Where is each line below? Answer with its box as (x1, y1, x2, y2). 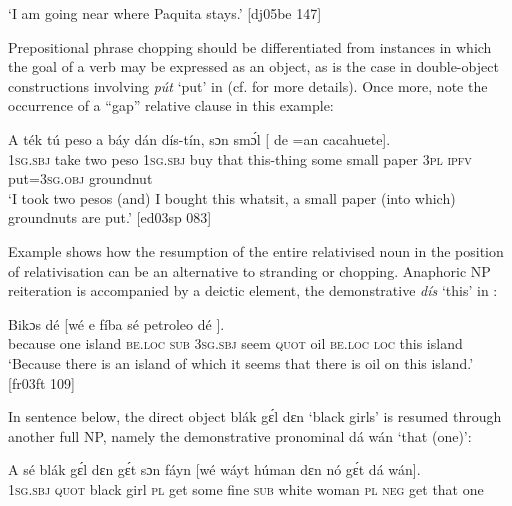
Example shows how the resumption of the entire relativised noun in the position (8, 240, 504, 261)
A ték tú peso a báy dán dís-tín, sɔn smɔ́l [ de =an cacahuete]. (8, 128, 391, 149)
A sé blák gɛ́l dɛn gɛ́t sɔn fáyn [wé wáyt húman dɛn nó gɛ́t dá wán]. (8, 459, 421, 480)
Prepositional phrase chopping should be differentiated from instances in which (8, 36, 492, 57)
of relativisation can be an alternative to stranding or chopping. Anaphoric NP (8, 260, 491, 281)
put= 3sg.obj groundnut (8, 168, 153, 189)
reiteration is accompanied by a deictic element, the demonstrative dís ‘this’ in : (8, 280, 498, 301)
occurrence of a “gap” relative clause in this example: (8, 95, 334, 116)
